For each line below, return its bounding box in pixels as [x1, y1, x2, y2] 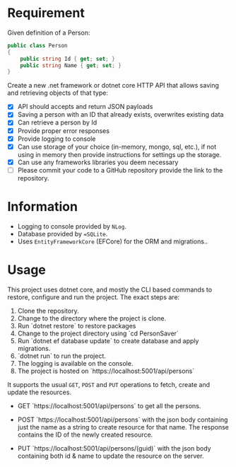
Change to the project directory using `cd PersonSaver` [17, 329, 179, 338]
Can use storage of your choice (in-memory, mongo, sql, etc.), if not [17, 142, 217, 151]
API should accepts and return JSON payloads [17, 103, 153, 111]
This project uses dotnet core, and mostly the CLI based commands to [7, 285, 213, 294]
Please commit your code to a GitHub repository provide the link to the [17, 166, 223, 174]
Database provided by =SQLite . [17, 229, 108, 238]
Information [7, 199, 78, 214]
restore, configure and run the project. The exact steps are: [7, 292, 180, 301]
